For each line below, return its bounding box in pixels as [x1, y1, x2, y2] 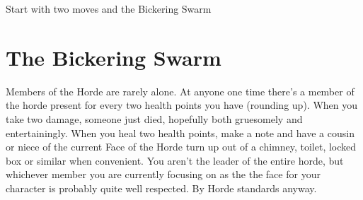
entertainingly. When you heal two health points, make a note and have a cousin [6, 125, 355, 140]
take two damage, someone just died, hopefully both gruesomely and [6, 111, 303, 126]
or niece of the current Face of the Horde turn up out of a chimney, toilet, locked [6, 139, 357, 154]
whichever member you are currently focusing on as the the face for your [6, 167, 321, 182]
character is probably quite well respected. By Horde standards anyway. [6, 180, 317, 195]
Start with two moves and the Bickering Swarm [6, 1, 212, 16]
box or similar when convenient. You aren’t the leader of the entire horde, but [6, 153, 344, 167]
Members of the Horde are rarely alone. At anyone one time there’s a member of [6, 83, 355, 98]
